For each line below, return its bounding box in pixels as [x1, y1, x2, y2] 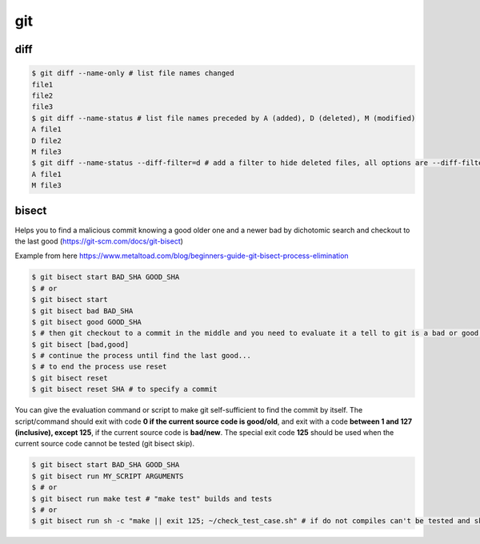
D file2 [31, 136, 62, 145]
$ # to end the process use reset [31, 362, 167, 372]
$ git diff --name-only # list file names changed [31, 69, 235, 78]
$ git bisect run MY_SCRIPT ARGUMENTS [31, 471, 184, 481]
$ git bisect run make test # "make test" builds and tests [31, 494, 273, 503]
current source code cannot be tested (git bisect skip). [14, 439, 195, 449]
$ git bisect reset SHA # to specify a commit [31, 385, 218, 394]
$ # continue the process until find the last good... [31, 351, 251, 361]
